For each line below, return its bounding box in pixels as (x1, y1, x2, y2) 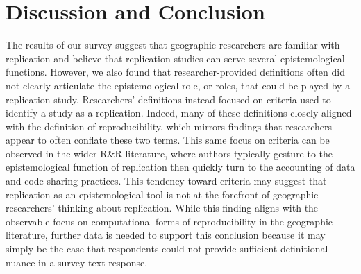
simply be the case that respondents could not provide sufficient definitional (6, 241, 328, 256)
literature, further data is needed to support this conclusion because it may (6, 228, 326, 242)
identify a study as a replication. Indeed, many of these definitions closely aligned (6, 105, 352, 120)
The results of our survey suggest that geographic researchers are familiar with (6, 37, 340, 52)
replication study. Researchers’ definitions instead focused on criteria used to (6, 92, 331, 106)
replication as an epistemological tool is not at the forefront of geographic (6, 187, 319, 201)
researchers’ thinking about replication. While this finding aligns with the (6, 200, 319, 215)
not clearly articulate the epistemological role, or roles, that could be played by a (6, 78, 351, 92)
